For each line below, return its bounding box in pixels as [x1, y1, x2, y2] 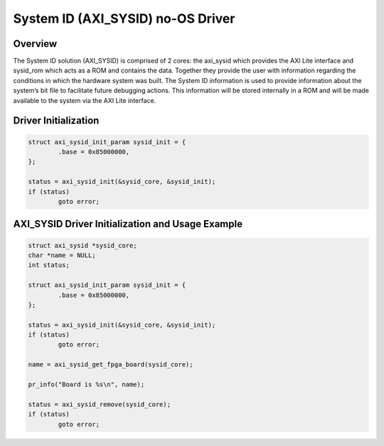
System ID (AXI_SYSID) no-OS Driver [13, 11, 235, 26]
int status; [28, 261, 70, 269]
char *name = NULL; [28, 251, 96, 259]
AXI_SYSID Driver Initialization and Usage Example [13, 218, 243, 230]
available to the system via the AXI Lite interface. [13, 96, 156, 104]
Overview [13, 38, 58, 50]
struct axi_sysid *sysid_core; [28, 241, 138, 249]
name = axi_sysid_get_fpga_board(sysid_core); [28, 361, 193, 369]
